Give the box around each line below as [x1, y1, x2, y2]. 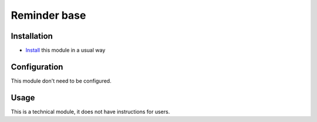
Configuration [11, 62, 63, 72]
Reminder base [11, 9, 86, 22]
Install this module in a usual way [25, 47, 106, 54]
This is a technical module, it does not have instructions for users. [11, 108, 170, 115]
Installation [11, 31, 53, 41]
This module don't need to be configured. [11, 77, 112, 84]
